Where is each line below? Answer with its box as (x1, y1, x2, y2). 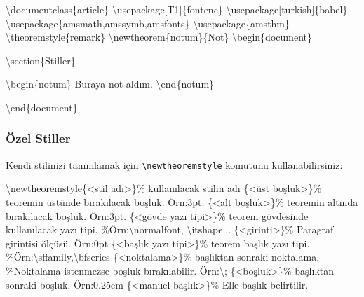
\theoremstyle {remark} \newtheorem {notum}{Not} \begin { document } (6, 29, 313, 44)
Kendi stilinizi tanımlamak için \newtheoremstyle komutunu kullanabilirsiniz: (6, 157, 343, 172)
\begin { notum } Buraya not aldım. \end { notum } (6, 76, 215, 91)
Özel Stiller (6, 130, 71, 147)
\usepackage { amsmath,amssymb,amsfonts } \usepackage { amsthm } (6, 15, 290, 30)
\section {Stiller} (6, 53, 76, 67)
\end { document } (6, 99, 78, 114)
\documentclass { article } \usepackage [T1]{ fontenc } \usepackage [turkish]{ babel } (6, 2, 348, 16)
